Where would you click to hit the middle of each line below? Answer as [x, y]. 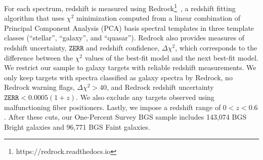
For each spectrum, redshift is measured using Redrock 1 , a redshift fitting [120, 7]
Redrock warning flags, [39, 87]
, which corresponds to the [216, 48]
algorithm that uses [34, 18]
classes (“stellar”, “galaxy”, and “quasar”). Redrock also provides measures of [124, 38]
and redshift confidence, [123, 48]
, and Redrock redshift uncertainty [160, 87]
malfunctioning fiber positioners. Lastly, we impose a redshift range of [113, 107]
